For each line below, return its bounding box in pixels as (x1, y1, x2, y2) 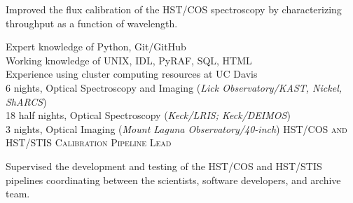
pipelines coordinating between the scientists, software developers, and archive (6, 172, 341, 187)
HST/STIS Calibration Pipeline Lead (6, 135, 172, 150)
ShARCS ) (6, 94, 47, 108)
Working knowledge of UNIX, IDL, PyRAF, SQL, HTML (6, 52, 252, 67)
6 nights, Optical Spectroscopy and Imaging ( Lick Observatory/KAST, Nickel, (6, 80, 342, 94)
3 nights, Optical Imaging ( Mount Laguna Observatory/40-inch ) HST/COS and (6, 121, 347, 136)
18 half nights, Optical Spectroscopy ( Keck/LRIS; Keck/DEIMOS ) (6, 108, 291, 122)
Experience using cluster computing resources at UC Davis (6, 66, 258, 81)
